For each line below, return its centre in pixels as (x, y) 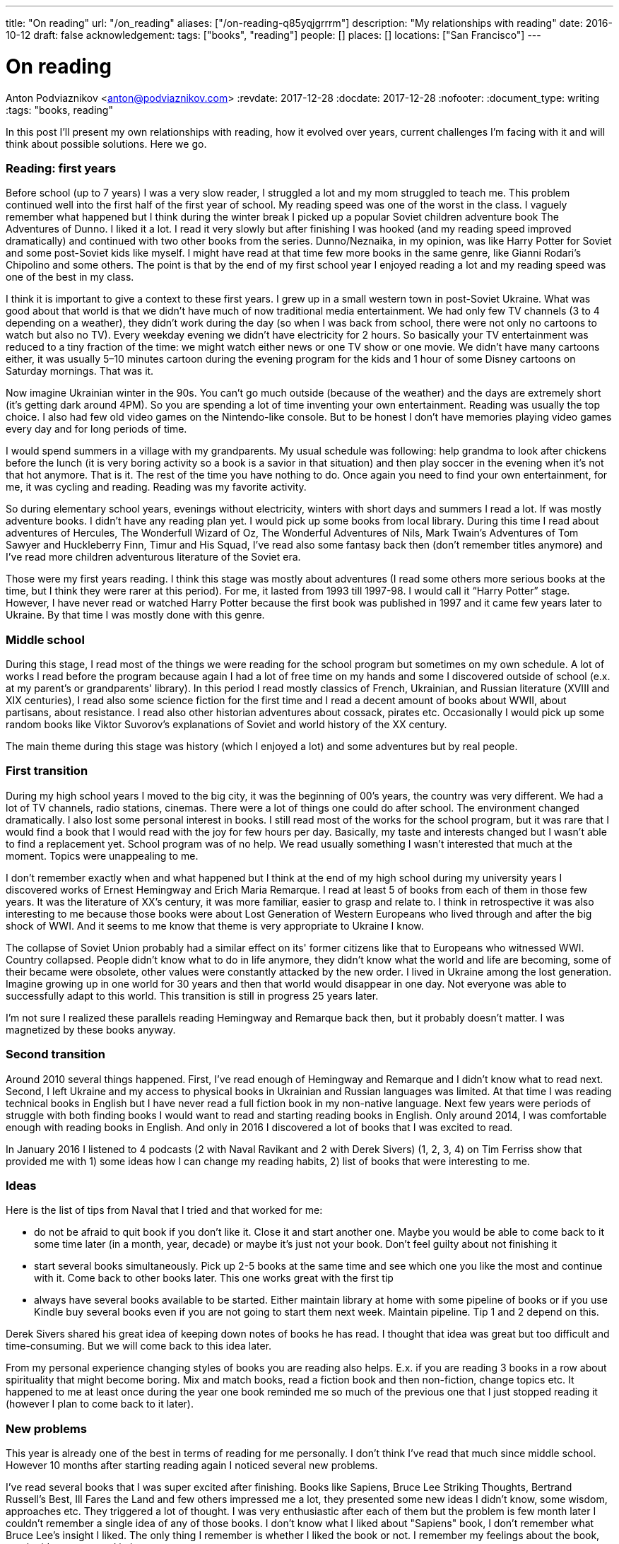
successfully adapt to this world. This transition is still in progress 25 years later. (192, 995)
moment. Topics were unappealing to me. (102, 855)
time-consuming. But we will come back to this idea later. (139, 1346)
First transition (47, 771)
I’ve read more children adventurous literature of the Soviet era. (153, 557)
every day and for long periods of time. (96, 429)
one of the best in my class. (70, 277)
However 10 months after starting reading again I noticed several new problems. (192, 1465)
